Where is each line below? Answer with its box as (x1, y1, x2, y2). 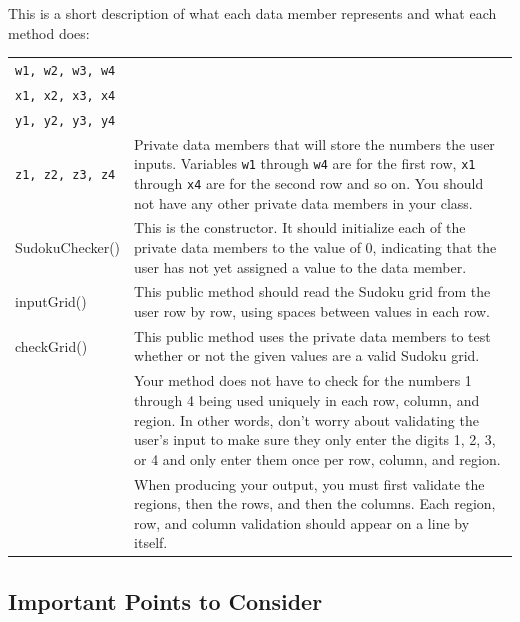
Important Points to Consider (8, 585, 323, 616)
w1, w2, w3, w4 (15, 63, 116, 78)
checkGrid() (15, 335, 88, 356)
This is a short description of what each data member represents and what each (8, 3, 497, 23)
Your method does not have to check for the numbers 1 (134, 370, 472, 391)
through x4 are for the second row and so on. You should (134, 172, 484, 193)
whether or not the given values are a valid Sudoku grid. (134, 345, 480, 366)
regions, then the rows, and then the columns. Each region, (134, 493, 496, 514)
